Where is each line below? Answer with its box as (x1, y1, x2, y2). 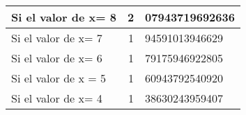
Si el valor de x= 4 (11, 90, 102, 106)
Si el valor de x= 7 (11, 30, 102, 46)
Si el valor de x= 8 (11, 9, 116, 25)
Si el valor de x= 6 (11, 50, 102, 66)
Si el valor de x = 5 (11, 70, 107, 86)
